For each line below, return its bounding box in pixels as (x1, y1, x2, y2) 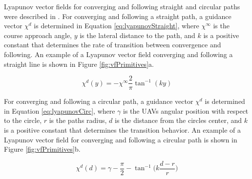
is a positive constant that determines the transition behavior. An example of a (4, 125, 241, 135)
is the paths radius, (49, 115, 107, 125)
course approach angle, (4, 30, 72, 40)
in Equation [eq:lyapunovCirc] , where (4, 105, 115, 116)
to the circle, (4, 115, 42, 125)
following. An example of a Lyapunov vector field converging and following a (4, 49, 233, 59)
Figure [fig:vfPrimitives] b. (4, 144, 81, 154)
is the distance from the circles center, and (115, 115, 242, 125)
